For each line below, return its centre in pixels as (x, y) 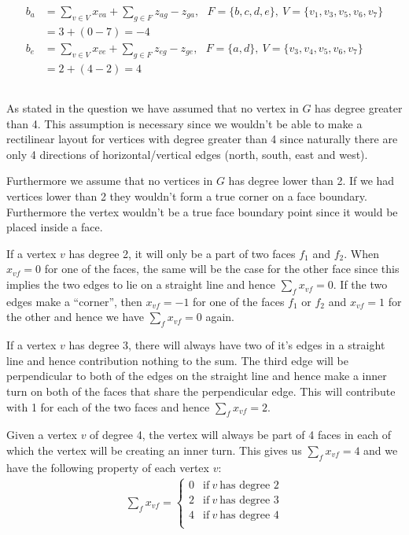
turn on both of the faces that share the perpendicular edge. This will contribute (201, 391)
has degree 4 (249, 515)
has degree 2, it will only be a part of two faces (182, 253)
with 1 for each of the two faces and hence (108, 406)
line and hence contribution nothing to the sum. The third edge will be (177, 360)
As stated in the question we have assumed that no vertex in (153, 108)
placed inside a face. (55, 227)
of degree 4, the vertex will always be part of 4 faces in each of (240, 435)
